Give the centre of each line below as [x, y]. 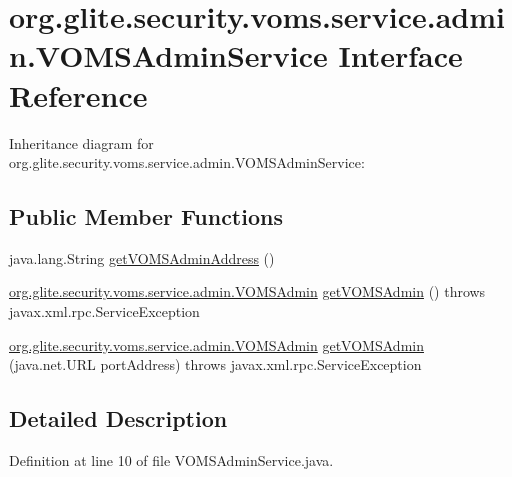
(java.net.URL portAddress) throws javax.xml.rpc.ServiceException [215, 364]
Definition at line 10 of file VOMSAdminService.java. [171, 460]
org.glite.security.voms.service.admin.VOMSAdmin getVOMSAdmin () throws [247, 291]
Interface [400, 55]
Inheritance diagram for [81, 142]
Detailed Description [118, 418]
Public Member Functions [146, 216]
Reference [78, 94]
